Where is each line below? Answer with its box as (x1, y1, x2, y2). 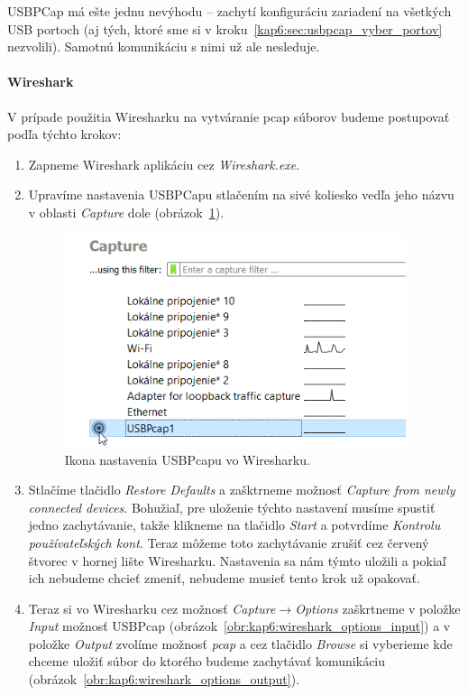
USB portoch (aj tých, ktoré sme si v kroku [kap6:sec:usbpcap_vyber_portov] (7, 19, 443, 38)
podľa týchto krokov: (7, 125, 122, 144)
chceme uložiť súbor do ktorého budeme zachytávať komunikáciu (28, 652, 386, 671)
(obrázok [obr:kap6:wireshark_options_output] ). (28, 670, 300, 689)
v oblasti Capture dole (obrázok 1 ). (28, 202, 225, 221)
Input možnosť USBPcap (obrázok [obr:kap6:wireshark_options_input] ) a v (28, 616, 451, 635)
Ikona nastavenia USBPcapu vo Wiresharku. (64, 449, 310, 468)
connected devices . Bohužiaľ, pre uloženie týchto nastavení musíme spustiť (28, 497, 436, 516)
